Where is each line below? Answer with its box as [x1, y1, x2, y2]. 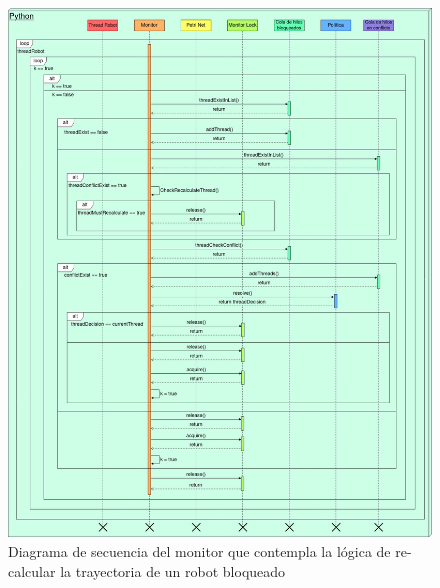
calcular [8, 560, 56, 581]
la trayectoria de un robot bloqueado [60, 560, 286, 581]
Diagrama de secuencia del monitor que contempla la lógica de [8, 541, 391, 562]
